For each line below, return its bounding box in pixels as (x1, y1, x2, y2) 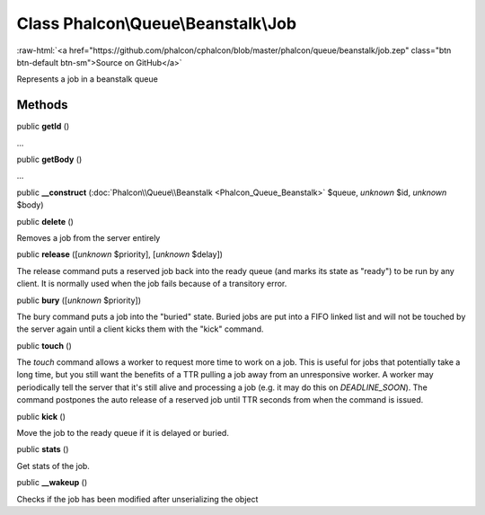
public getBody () (16, 154, 83, 165)
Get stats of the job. (16, 460, 90, 471)
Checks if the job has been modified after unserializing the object (16, 493, 259, 504)
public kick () (16, 411, 66, 422)
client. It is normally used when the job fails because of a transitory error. (16, 279, 287, 289)
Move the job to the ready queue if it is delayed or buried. (16, 428, 229, 439)
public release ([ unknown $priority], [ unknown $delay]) (16, 249, 224, 260)
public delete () (16, 216, 74, 226)
